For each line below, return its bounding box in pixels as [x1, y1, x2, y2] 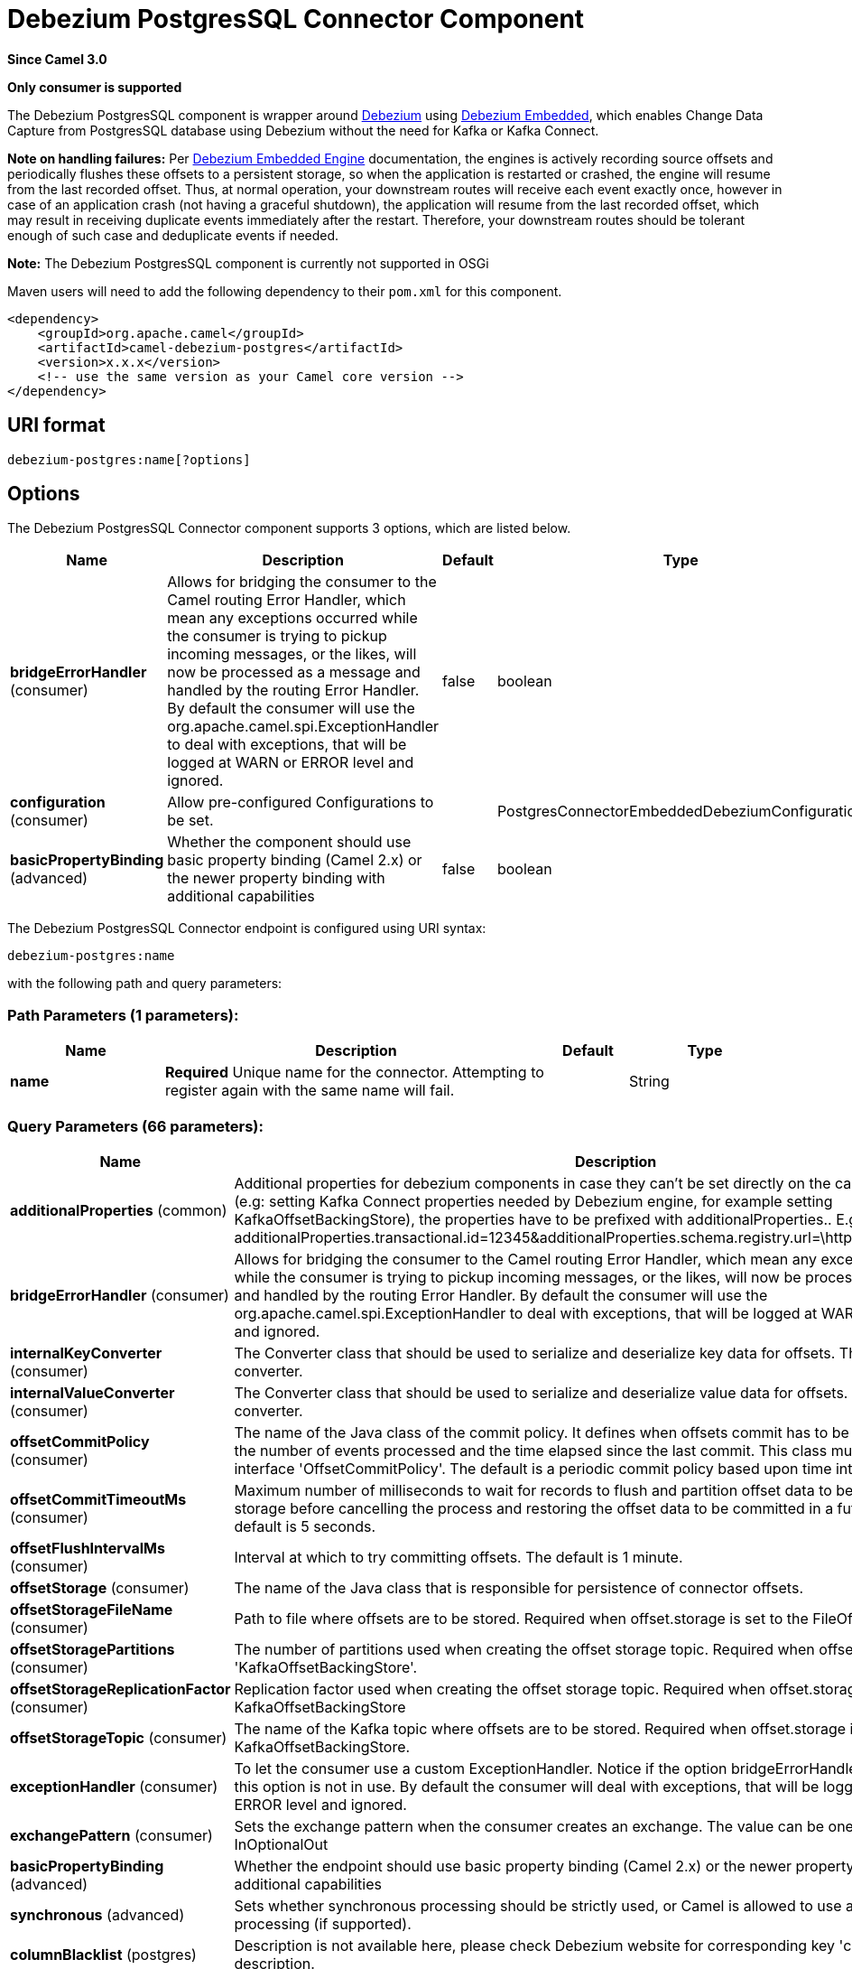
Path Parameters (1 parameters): [7, 1005, 239, 1024]
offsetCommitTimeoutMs [10, 1489, 187, 1508]
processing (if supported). [234, 1914, 412, 1933]
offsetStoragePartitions [10, 1639, 175, 1658]
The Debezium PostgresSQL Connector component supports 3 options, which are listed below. [7, 520, 571, 537]
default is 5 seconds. [234, 1516, 376, 1535]
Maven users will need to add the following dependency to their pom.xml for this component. [7, 283, 562, 299]
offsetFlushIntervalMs [10, 1538, 165, 1557]
